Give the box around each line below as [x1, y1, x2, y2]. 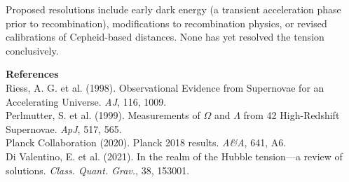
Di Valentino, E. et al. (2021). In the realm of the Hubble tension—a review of [6, 148, 343, 163]
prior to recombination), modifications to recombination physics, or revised [6, 15, 327, 30]
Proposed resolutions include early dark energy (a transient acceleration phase [6, 2, 341, 16]
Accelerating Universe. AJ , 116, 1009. [6, 94, 167, 108]
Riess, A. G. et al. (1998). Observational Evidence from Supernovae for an [6, 80, 324, 94]
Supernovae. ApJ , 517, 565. [6, 121, 122, 136]
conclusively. [6, 43, 59, 57]
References [6, 66, 59, 81]
